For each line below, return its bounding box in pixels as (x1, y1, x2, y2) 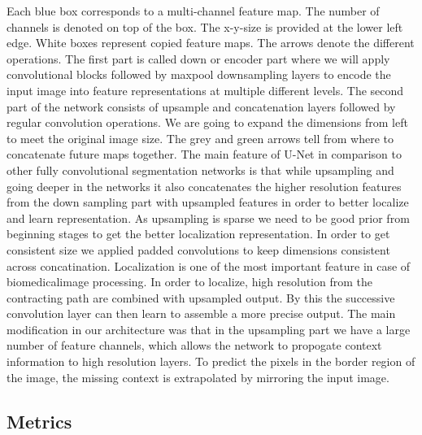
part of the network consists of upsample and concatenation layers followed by (7, 98, 396, 115)
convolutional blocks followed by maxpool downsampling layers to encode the (7, 66, 391, 83)
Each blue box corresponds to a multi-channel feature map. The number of (7, 2, 380, 19)
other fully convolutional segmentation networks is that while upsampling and (7, 161, 394, 178)
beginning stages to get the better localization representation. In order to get (7, 225, 390, 242)
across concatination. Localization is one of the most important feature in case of (7, 257, 411, 274)
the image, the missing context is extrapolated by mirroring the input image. (7, 368, 389, 385)
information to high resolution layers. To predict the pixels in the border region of (7, 353, 415, 370)
